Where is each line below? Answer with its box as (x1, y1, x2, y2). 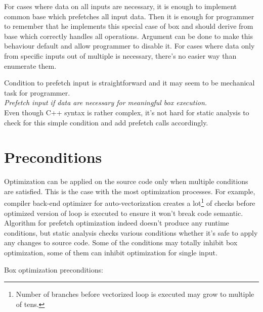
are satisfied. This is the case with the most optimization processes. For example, (4, 186, 255, 196)
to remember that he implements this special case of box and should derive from (4, 21, 253, 31)
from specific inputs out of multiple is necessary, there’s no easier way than (4, 50, 237, 61)
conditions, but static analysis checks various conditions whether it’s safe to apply (4, 227, 258, 238)
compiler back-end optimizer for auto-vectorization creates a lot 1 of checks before (4, 196, 255, 208)
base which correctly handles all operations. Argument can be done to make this (4, 30, 253, 41)
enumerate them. (4, 60, 57, 71)
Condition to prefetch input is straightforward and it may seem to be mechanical (4, 77, 255, 88)
